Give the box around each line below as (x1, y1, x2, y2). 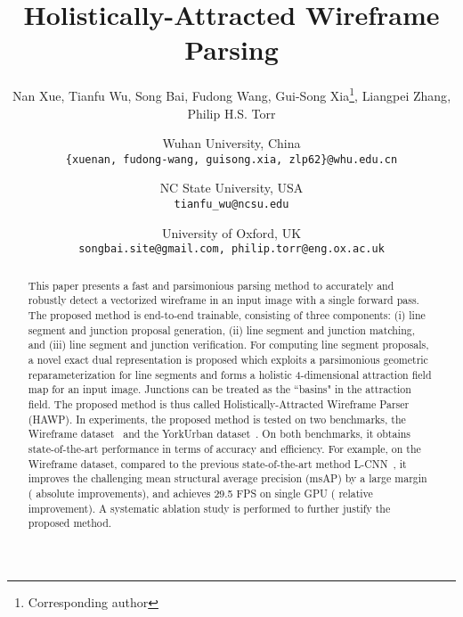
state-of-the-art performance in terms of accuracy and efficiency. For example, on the (28, 440, 421, 456)
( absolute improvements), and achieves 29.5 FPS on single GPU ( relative (28, 485, 373, 500)
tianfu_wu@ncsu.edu (174, 198, 289, 210)
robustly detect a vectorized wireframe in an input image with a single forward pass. (28, 292, 419, 308)
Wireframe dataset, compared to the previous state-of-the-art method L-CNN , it (28, 456, 407, 471)
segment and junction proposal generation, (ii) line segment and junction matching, (28, 322, 416, 337)
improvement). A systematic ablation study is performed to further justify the (28, 500, 391, 515)
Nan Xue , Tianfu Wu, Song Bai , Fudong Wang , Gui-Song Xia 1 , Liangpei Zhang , (12, 84, 451, 104)
